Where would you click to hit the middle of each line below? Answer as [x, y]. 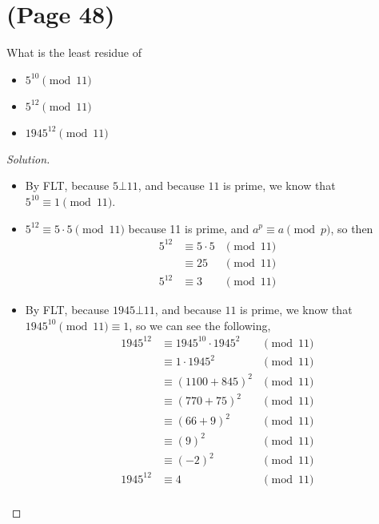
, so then [352, 228]
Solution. [28, 158]
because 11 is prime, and [189, 228]
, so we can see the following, [200, 325]
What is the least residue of [74, 52]
